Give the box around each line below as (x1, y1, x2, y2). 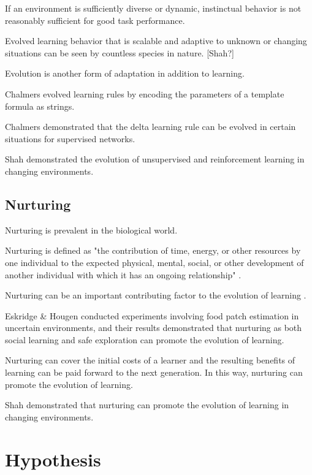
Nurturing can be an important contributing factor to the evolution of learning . (5, 289, 306, 302)
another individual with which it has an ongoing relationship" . (5, 268, 242, 281)
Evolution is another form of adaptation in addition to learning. (5, 67, 245, 80)
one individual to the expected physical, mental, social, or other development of (5, 256, 304, 268)
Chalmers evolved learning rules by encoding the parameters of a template (5, 87, 284, 100)
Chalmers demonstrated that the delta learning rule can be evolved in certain (5, 120, 296, 133)
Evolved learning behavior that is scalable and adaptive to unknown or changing (5, 34, 307, 47)
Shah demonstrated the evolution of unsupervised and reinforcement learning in (5, 153, 305, 165)
